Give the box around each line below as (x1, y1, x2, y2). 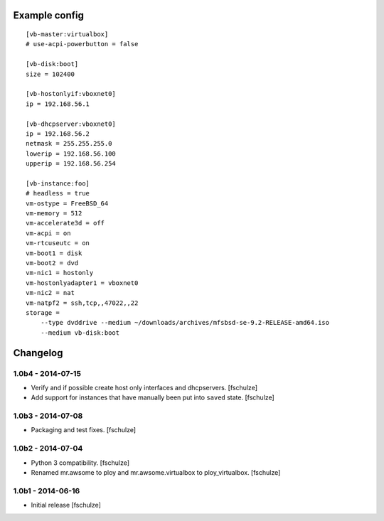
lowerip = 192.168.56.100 (26, 149, 117, 158)
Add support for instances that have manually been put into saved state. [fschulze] (31, 393, 275, 402)
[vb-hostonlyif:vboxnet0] (26, 90, 117, 98)
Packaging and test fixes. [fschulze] (31, 426, 137, 434)
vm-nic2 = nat (26, 289, 75, 297)
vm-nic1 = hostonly (26, 269, 94, 277)
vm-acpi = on (26, 229, 71, 237)
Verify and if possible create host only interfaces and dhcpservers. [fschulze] (31, 383, 258, 392)
